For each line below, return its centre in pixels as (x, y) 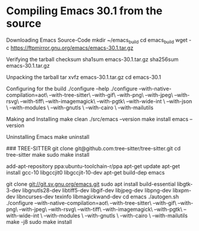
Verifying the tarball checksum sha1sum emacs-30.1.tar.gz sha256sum (92, 59)
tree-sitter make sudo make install (48, 154)
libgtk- (185, 184)
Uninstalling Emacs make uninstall (48, 137)
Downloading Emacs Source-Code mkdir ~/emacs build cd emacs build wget (97, 41)
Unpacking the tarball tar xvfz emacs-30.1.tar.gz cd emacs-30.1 (84, 77)
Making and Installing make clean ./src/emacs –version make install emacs (97, 119)
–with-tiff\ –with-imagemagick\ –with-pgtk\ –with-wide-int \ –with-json (106, 101)
